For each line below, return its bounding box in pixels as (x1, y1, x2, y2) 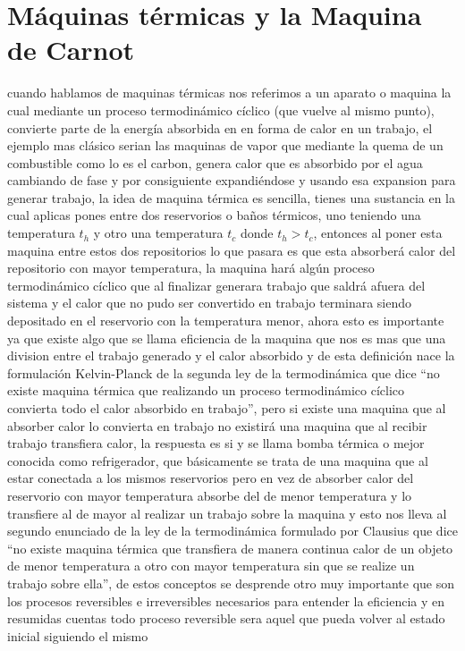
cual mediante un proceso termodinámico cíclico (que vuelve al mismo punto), (7, 100, 435, 119)
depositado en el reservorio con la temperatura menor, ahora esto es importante (7, 311, 444, 330)
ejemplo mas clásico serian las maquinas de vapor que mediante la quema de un (7, 136, 444, 155)
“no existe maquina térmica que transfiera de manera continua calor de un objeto (7, 538, 453, 557)
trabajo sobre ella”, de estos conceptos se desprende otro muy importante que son (7, 573, 455, 592)
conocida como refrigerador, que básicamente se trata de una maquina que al (7, 451, 428, 469)
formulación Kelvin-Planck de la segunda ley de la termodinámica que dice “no (7, 363, 440, 382)
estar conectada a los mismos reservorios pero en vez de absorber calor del (7, 469, 414, 487)
